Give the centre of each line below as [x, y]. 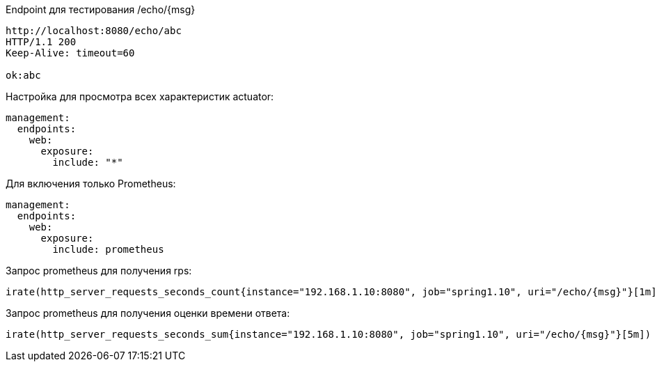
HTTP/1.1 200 [41, 42]
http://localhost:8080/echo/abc [94, 31]
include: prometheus [108, 249]
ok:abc [23, 75]
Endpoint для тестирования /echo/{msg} [101, 9]
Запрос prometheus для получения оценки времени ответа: [148, 313]
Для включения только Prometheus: [91, 183]
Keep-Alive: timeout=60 [70, 53]
